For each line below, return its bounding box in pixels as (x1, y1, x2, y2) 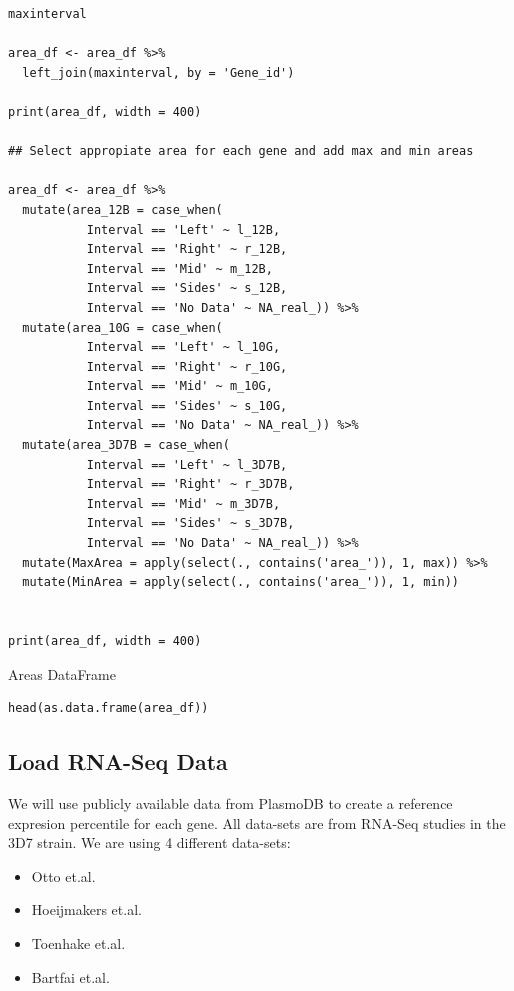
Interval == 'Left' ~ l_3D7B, (86, 457, 288, 472)
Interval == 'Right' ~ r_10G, (86, 359, 288, 374)
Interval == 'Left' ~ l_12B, (86, 222, 281, 237)
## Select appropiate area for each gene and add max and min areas (8, 144, 474, 159)
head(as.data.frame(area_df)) (8, 701, 209, 716)
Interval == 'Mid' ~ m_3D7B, (86, 496, 281, 511)
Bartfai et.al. (31, 966, 110, 987)
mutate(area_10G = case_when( (22, 320, 223, 335)
